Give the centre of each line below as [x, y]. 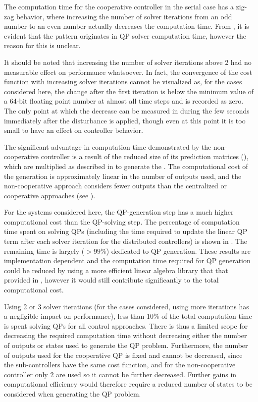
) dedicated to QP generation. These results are [179, 251]
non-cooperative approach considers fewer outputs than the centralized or [116, 186]
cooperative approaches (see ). [50, 195]
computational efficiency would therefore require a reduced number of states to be [128, 384]
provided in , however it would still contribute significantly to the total [111, 280]
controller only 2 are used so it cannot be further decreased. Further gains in [120, 374]
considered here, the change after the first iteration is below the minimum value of [129, 91]
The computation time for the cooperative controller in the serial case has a [119, 6]
